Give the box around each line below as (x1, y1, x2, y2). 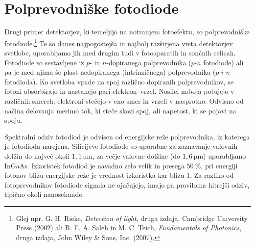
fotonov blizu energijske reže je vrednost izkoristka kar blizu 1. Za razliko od (4, 170, 234, 180)
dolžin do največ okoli (4, 150, 70, 161)
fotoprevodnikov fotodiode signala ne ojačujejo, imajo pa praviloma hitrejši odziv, (4, 179, 250, 190)
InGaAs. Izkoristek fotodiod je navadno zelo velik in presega (4, 160, 185, 170)
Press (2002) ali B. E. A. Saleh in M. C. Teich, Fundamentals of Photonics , (16, 222, 242, 233)
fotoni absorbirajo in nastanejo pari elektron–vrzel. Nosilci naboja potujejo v (4, 86, 234, 96)
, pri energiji (201, 160, 238, 170)
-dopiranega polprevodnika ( (106, 57, 191, 67)
